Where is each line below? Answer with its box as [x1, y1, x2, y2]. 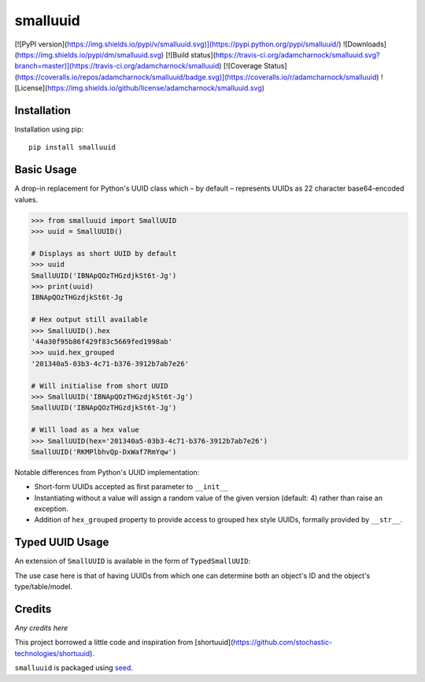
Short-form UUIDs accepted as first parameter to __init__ [34, 482, 228, 491]
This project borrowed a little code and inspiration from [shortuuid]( [14, 638, 234, 647]
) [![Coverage [219, 61, 263, 71]
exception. [34, 504, 68, 513]
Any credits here [14, 623, 68, 633]
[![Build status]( [165, 50, 216, 59]
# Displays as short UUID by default [31, 249, 177, 258]
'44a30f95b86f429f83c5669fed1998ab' [31, 337, 173, 346]
